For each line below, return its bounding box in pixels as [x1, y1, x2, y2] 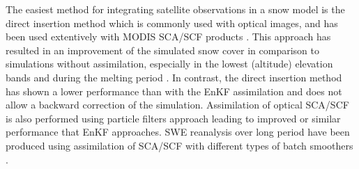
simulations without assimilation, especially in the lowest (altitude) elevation [6, 56, 333, 71]
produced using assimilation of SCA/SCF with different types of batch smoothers [6, 138, 353, 152]
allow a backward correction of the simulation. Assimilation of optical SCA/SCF [6, 97, 349, 112]
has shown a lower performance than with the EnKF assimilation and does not [6, 83, 342, 98]
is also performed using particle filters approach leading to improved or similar [6, 111, 341, 125]
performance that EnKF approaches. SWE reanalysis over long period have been [6, 124, 350, 139]
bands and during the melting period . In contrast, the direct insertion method [6, 70, 342, 84]
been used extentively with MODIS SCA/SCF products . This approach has [6, 29, 331, 44]
